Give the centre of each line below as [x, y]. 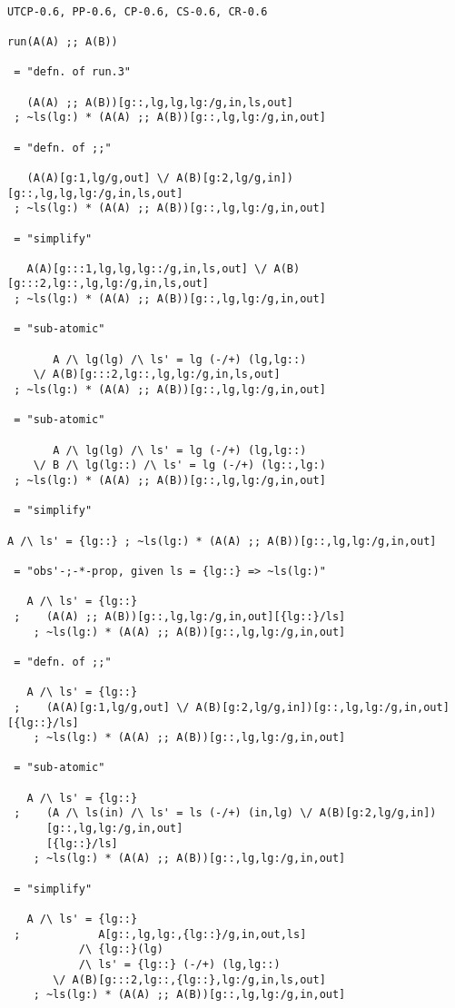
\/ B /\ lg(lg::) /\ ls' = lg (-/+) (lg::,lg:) [179, 465]
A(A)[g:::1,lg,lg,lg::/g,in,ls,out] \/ [147, 268]
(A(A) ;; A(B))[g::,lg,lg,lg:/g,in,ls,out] [160, 102]
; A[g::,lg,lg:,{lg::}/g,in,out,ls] [160, 934]
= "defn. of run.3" [73, 72]
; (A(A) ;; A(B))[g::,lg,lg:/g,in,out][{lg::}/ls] [180, 616]
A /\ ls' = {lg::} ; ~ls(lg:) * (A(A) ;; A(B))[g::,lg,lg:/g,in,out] [222, 541]
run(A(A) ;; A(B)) [63, 41]
